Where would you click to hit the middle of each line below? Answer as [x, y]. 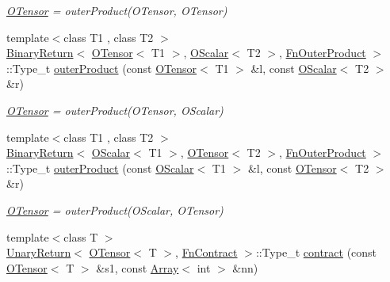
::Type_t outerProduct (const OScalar [100, 168]
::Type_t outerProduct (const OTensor [102, 68]
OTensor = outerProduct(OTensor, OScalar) [115, 110]
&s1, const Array [138, 267]
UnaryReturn [39, 252]
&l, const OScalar [294, 68]
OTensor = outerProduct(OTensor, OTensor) [117, 10]
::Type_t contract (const [316, 252]
